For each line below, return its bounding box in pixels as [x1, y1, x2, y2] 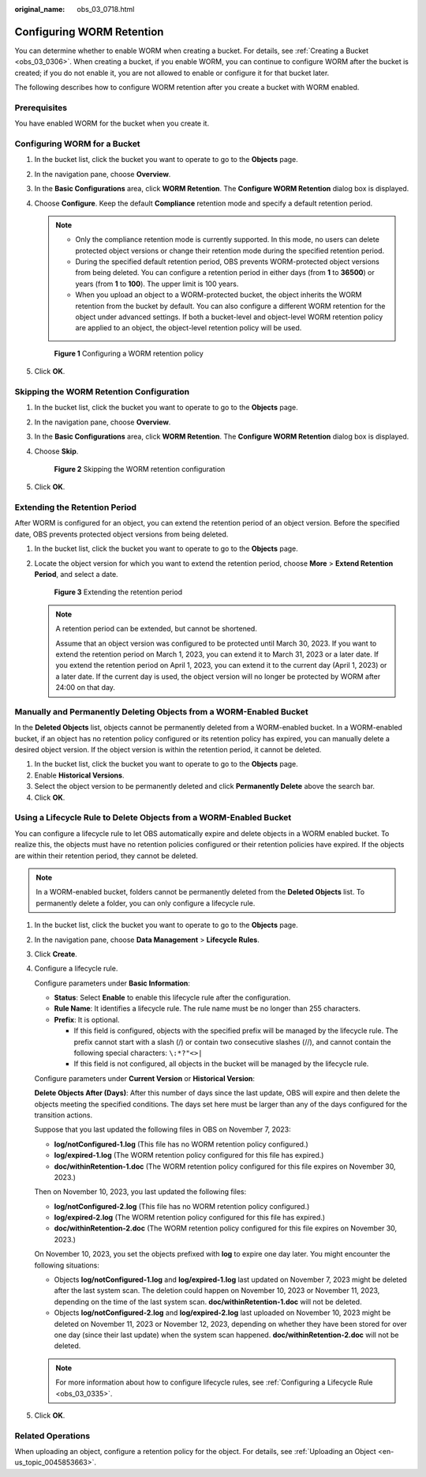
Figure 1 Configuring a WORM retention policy [54, 349, 204, 358]
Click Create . [34, 949, 78, 959]
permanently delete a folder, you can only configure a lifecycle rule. [35, 898, 256, 908]
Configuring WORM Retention [14, 24, 164, 39]
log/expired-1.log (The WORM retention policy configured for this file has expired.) [54, 1151, 324, 1160]
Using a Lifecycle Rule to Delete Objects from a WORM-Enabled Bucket [14, 812, 292, 823]
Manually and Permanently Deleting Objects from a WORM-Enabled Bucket [14, 706, 308, 717]
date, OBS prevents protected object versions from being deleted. [14, 529, 229, 539]
